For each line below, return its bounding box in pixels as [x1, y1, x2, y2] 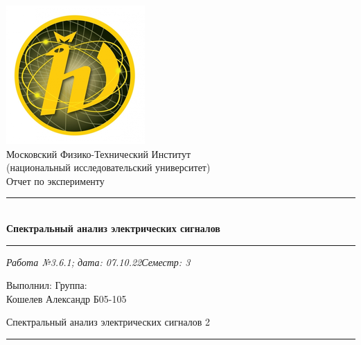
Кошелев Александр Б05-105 [6, 291, 127, 306]
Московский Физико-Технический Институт [6, 146, 191, 161]
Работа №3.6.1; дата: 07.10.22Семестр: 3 [6, 254, 191, 269]
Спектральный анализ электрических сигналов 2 [6, 315, 211, 329]
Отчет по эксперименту [6, 173, 105, 188]
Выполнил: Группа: [6, 278, 87, 292]
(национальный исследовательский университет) [6, 160, 211, 175]
